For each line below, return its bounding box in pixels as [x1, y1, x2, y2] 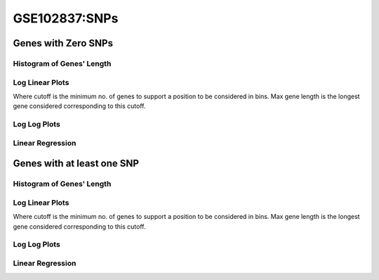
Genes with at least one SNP [13, 158, 140, 170]
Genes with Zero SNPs [13, 37, 114, 49]
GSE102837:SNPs [13, 11, 119, 26]
